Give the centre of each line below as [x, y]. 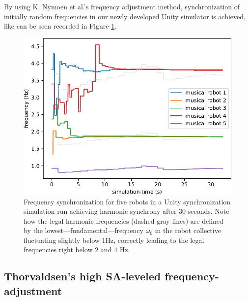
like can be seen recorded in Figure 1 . [60, 26]
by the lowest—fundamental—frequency [83, 230]
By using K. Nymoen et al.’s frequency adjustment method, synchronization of [122, 6]
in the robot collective [188, 230]
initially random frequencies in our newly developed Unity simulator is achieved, [125, 16]
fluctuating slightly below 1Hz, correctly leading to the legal [114, 240]
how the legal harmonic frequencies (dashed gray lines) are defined [124, 220]
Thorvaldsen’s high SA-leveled [83, 276]
